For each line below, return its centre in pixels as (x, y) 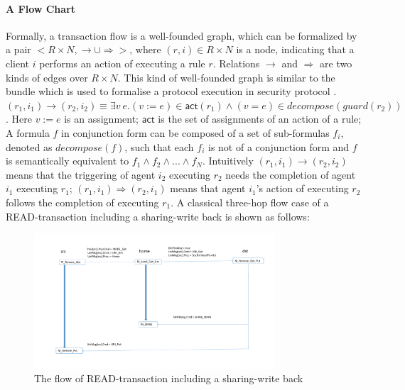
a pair (18, 49)
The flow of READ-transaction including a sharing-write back (169, 378)
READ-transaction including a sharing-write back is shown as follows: (158, 216)
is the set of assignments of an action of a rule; (260, 119)
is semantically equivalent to (67, 161)
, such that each (159, 146)
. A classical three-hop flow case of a (250, 202)
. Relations (236, 63)
